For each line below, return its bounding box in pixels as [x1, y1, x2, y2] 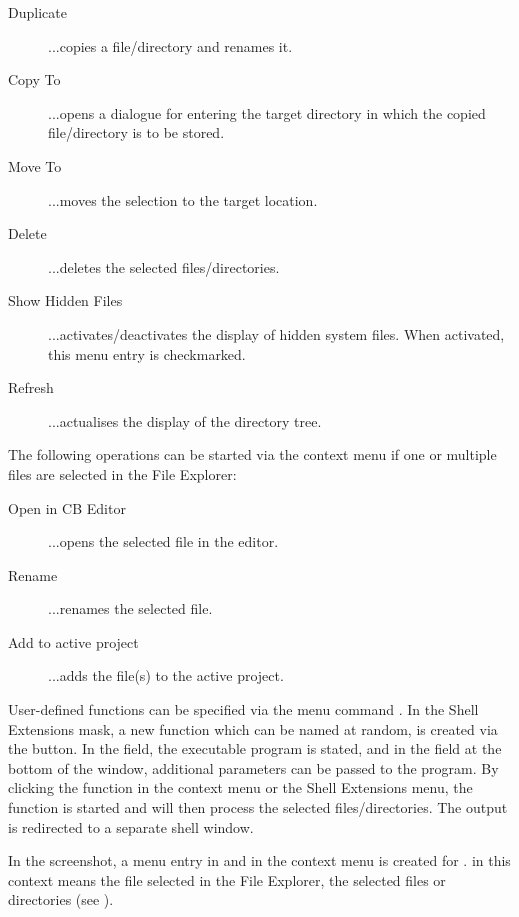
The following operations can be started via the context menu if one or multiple [8, 444, 497, 465]
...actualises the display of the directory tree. [48, 410, 322, 431]
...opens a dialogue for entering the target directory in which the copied [48, 102, 486, 123]
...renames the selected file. [48, 598, 213, 619]
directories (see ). [8, 889, 114, 910]
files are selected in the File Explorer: [8, 463, 237, 484]
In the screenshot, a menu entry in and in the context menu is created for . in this [8, 850, 511, 871]
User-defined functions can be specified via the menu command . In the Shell [8, 699, 479, 720]
